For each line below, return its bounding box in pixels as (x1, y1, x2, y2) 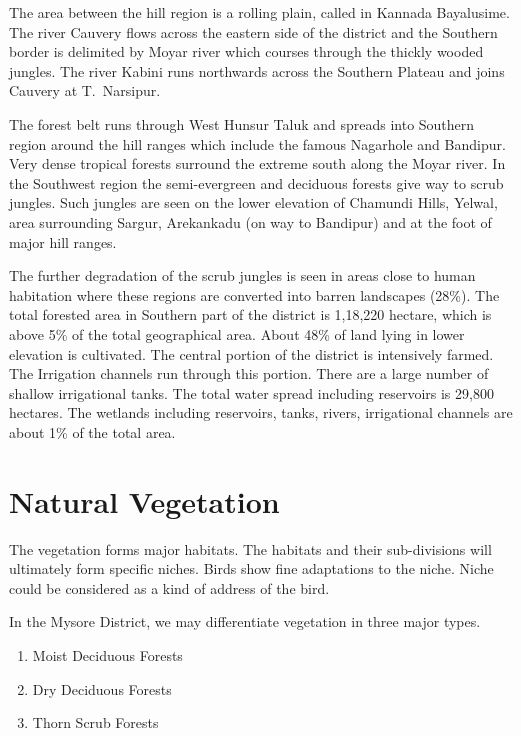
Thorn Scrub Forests (32, 712, 159, 733)
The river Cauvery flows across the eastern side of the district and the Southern (9, 21, 498, 42)
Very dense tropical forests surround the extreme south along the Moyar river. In (9, 153, 506, 174)
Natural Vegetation (9, 480, 280, 521)
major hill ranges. (9, 231, 117, 252)
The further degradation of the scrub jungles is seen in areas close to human (9, 265, 476, 286)
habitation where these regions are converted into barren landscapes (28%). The (9, 284, 500, 305)
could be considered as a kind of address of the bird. (9, 577, 330, 598)
